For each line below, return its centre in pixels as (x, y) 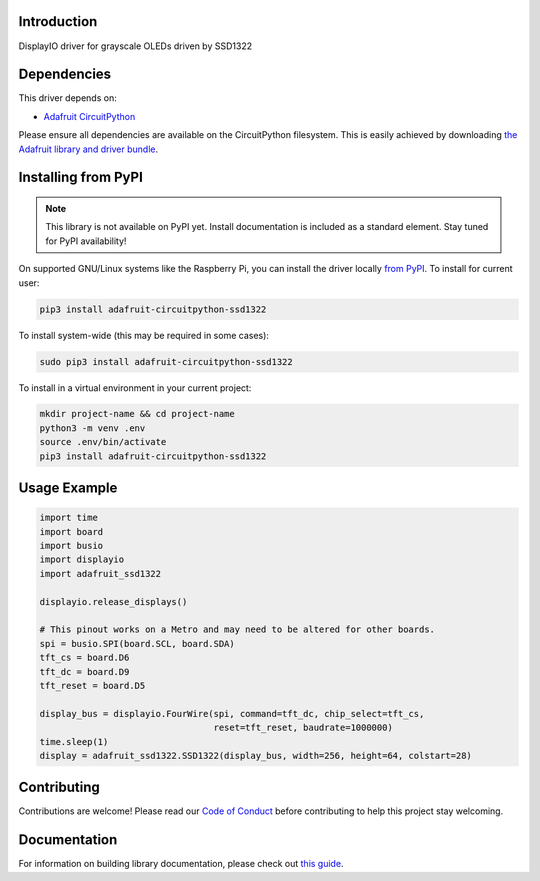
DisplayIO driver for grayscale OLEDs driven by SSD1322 (135, 46)
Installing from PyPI (81, 177)
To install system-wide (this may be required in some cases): (144, 335)
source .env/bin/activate (103, 442)
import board (71, 531)
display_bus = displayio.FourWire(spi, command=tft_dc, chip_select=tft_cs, (232, 713)
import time (69, 518)
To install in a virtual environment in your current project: (135, 387)
